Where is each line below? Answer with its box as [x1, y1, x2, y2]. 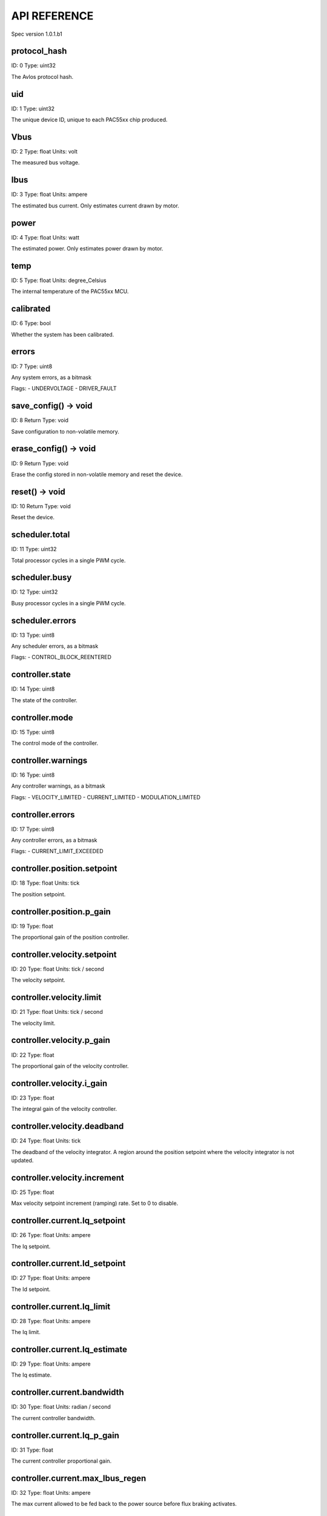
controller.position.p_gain [11, 907, 111, 917]
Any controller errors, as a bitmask [11, 837, 97, 844]
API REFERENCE [11, 9, 94, 22]
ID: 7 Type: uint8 [11, 363, 53, 370]
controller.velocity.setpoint [11, 949, 117, 959]
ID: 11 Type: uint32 [11, 546, 57, 553]
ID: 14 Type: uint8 [11, 685, 55, 693]
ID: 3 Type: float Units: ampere [11, 191, 88, 198]
